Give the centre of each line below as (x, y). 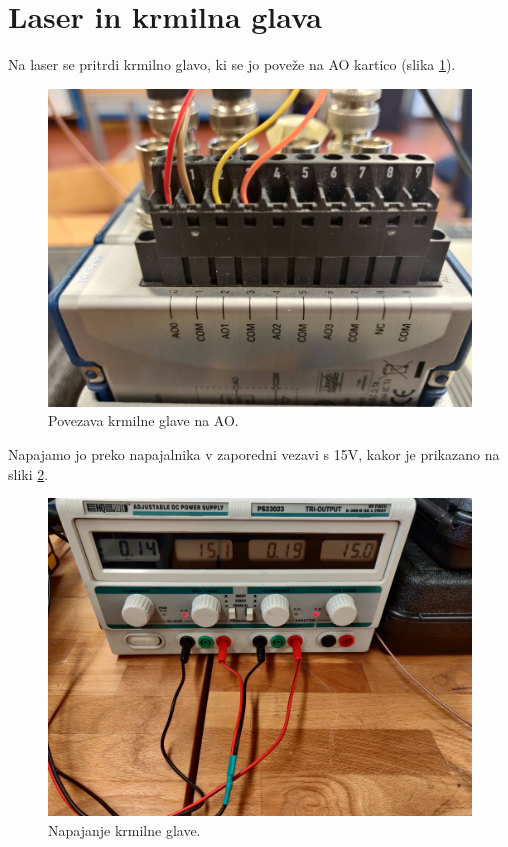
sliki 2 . (28, 473)
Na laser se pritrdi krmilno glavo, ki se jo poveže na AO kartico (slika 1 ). (232, 64)
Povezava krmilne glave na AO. (143, 420)
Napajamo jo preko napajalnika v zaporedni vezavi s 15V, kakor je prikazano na (254, 453)
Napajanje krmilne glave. (124, 829)
